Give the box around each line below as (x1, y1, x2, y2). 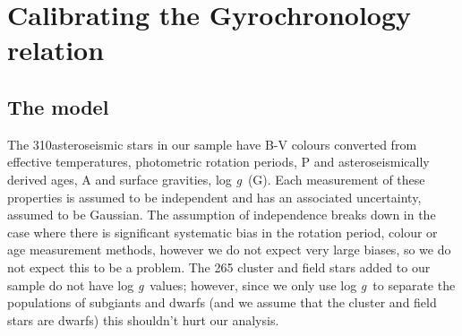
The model (7, 92, 109, 120)
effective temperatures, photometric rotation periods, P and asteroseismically (7, 152, 430, 171)
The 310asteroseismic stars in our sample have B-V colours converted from (7, 134, 417, 153)
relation (7, 31, 105, 68)
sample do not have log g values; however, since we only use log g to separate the (7, 275, 456, 294)
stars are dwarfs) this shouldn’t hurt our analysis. (7, 310, 279, 329)
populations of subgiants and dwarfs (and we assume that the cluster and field (7, 293, 437, 312)
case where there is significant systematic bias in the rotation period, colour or (7, 222, 438, 241)
